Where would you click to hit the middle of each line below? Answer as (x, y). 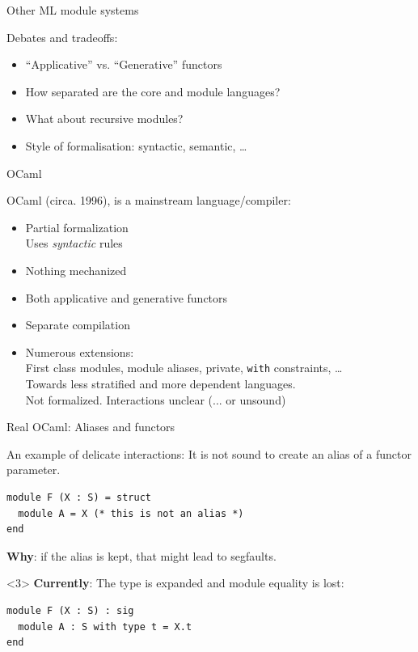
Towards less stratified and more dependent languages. (160, 383)
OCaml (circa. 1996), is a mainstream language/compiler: (149, 200)
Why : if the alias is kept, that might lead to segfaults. (141, 555)
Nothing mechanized (76, 270)
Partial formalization (77, 227)
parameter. (34, 470)
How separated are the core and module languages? (153, 91)
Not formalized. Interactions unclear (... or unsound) (156, 399)
